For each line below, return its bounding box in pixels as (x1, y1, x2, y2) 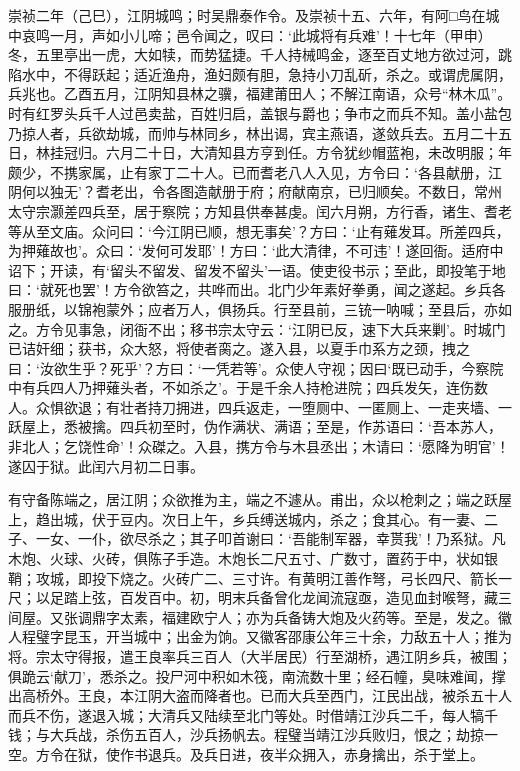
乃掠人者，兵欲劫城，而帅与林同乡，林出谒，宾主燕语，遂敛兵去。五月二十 (8, 122, 498, 143)
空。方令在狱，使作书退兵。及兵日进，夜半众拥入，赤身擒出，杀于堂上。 (8, 743, 484, 764)
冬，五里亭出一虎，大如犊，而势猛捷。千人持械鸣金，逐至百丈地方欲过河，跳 (8, 44, 512, 65)
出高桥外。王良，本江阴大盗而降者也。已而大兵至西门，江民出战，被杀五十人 (8, 685, 512, 706)
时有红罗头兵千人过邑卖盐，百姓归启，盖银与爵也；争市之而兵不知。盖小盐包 (8, 102, 512, 123)
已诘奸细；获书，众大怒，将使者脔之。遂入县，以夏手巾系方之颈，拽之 (8, 338, 470, 359)
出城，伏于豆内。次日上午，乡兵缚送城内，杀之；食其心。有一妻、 (49, 508, 484, 529)
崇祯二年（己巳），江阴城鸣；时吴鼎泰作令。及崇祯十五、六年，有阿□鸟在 (8, 5, 486, 25)
